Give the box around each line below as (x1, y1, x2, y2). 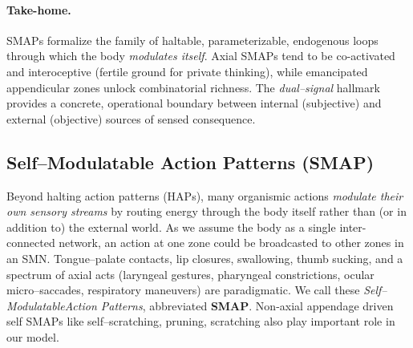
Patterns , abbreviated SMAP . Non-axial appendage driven (100, 297, 394, 314)
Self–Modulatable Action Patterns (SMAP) (6, 149, 375, 174)
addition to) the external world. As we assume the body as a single (6, 218, 336, 235)
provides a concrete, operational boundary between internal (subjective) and (6, 95, 382, 111)
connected (6, 234, 55, 251)
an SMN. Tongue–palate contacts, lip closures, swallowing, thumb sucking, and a (6, 249, 403, 266)
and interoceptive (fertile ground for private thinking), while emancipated (6, 63, 368, 79)
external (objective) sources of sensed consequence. (6, 110, 256, 127)
